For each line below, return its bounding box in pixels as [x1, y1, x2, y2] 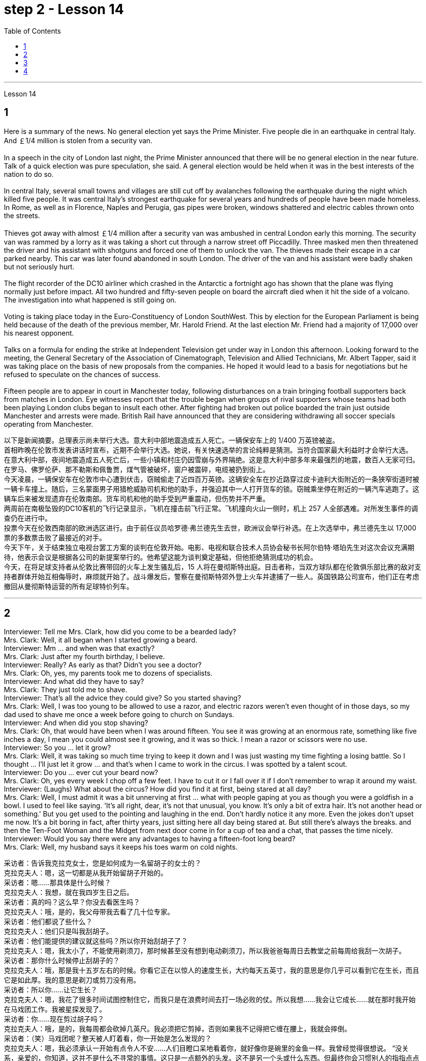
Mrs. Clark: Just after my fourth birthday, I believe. [4, 652, 165, 661]
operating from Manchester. [4, 419, 93, 428]
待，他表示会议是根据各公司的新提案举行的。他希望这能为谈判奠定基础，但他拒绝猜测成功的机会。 [4, 552, 317, 561]
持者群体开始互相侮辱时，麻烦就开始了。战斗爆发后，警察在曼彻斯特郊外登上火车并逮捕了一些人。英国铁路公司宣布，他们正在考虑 [4, 572, 419, 581]
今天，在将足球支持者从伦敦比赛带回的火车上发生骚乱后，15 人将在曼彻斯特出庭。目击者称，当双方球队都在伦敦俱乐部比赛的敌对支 [4, 562, 421, 571]
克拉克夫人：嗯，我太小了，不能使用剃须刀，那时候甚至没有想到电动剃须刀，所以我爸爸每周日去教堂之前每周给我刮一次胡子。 [4, 947, 406, 955]
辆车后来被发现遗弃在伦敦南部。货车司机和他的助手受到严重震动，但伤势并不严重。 [4, 494, 269, 503]
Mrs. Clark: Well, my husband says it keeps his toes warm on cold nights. [4, 843, 238, 852]
